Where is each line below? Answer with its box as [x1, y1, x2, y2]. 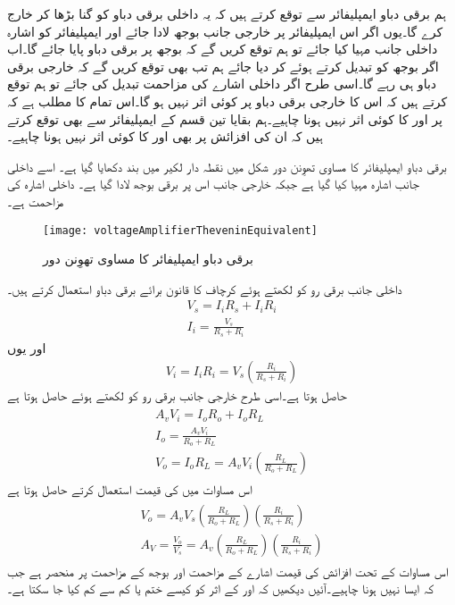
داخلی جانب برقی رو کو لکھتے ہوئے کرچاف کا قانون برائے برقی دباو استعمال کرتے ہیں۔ [7, 279, 402, 298]
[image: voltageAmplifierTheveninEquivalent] [43, 223, 318, 237]
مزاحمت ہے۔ [7, 191, 64, 210]
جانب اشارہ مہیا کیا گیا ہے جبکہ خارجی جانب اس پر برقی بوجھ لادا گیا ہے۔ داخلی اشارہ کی [7, 174, 419, 193]
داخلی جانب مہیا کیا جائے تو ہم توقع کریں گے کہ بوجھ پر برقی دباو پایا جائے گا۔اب [7, 39, 438, 58]
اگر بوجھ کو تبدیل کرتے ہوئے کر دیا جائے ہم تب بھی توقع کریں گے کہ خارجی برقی [7, 56, 439, 75]
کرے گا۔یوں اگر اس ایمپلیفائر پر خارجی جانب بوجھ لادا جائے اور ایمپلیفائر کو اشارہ [7, 21, 443, 40]
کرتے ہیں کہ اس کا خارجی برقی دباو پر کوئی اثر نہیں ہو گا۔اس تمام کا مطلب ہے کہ [7, 91, 448, 110]
